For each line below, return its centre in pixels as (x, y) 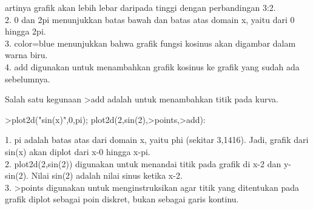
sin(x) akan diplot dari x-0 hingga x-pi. (78, 151)
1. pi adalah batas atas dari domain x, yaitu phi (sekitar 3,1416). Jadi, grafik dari (157, 140)
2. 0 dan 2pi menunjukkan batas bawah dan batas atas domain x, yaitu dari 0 (150, 19)
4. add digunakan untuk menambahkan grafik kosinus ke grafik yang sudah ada (152, 66)
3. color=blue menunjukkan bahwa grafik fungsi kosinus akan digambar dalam (150, 43)
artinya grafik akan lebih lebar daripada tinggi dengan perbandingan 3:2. (140, 7)
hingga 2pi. (25, 31)
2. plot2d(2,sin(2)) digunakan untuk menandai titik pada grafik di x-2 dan (143, 163)
